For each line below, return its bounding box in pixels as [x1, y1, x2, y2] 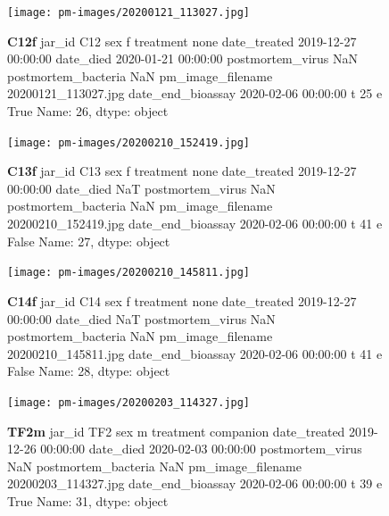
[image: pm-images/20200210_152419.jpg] [7, 136, 251, 149]
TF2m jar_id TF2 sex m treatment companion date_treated [7, 421, 345, 440]
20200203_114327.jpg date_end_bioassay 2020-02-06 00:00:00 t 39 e [7, 474, 383, 493]
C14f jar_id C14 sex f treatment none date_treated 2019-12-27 [7, 291, 357, 310]
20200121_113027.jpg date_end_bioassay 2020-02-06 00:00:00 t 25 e [7, 84, 383, 103]
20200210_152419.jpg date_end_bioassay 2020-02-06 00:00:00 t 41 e [7, 214, 383, 233]
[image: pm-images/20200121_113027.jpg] [7, 6, 251, 19]
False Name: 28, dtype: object [7, 362, 170, 380]
